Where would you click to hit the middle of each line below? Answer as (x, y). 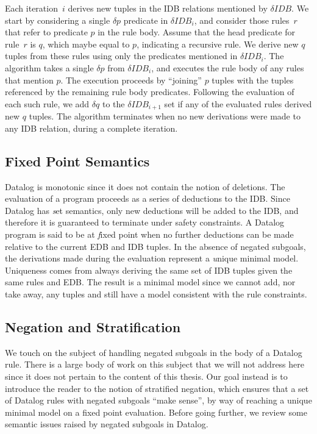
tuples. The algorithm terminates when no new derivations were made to (165, 116)
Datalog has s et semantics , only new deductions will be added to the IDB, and (152, 210)
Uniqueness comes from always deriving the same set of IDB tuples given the (149, 270)
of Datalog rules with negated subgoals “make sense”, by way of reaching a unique (158, 400)
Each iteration (31, 8)
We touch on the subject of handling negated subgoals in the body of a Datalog (154, 352)
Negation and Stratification (93, 326)
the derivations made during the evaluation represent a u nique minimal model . (152, 258)
